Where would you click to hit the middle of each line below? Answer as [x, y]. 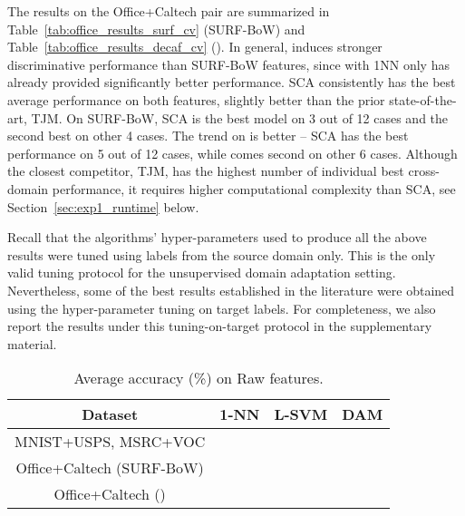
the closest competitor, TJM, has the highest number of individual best [206, 171]
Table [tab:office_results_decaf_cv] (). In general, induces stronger [195, 47]
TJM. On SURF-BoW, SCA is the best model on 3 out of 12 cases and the [240, 117]
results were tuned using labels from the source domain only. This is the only [222, 254]
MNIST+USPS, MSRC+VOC [110, 442]
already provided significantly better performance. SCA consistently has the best [232, 82]
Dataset [110, 414]
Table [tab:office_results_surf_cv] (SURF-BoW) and [156, 29]
